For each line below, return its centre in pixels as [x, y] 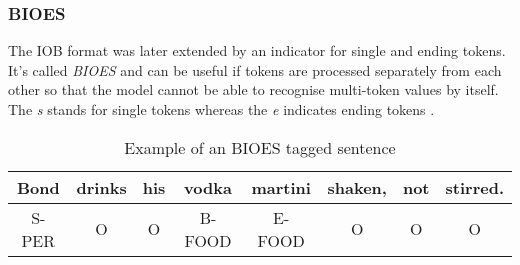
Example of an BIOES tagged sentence [260, 147]
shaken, [357, 187]
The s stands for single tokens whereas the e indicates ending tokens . [221, 109]
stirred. [474, 187]
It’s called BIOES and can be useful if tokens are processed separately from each [255, 69]
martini [281, 187]
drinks [101, 187]
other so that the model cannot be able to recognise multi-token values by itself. [253, 89]
